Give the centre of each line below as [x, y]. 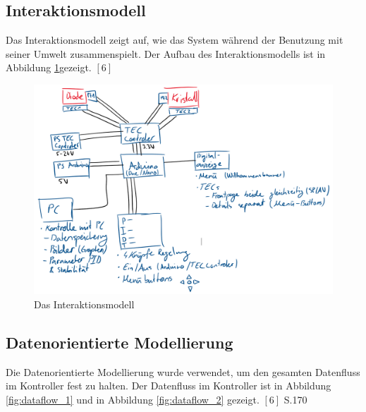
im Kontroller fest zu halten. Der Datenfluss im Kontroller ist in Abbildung [169, 386]
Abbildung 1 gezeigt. [49, 67]
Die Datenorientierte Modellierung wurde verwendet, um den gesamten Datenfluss [183, 371]
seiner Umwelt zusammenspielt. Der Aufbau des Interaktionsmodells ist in [166, 53]
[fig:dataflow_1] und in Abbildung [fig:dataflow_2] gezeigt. [133, 399]
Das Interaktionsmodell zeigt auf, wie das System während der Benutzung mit [175, 40]
